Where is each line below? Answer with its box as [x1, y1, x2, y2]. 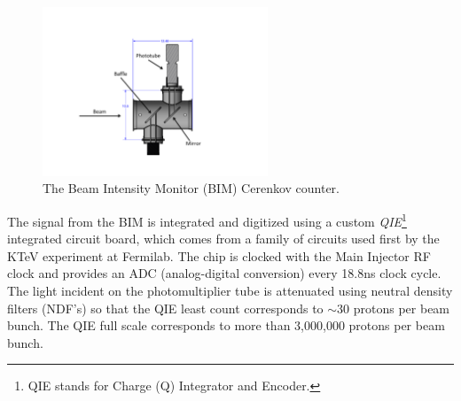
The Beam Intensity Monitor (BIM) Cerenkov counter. [43, 179, 340, 197]
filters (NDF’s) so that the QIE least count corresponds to [7, 298, 324, 317]
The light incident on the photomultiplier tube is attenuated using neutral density [7, 281, 453, 299]
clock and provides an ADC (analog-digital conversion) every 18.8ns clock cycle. [7, 264, 441, 282]
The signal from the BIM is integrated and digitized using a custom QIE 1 [7, 209, 407, 230]
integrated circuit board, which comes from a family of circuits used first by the [7, 229, 440, 248]
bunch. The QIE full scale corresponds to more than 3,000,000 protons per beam [7, 316, 445, 335]
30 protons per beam [337, 298, 450, 317]
